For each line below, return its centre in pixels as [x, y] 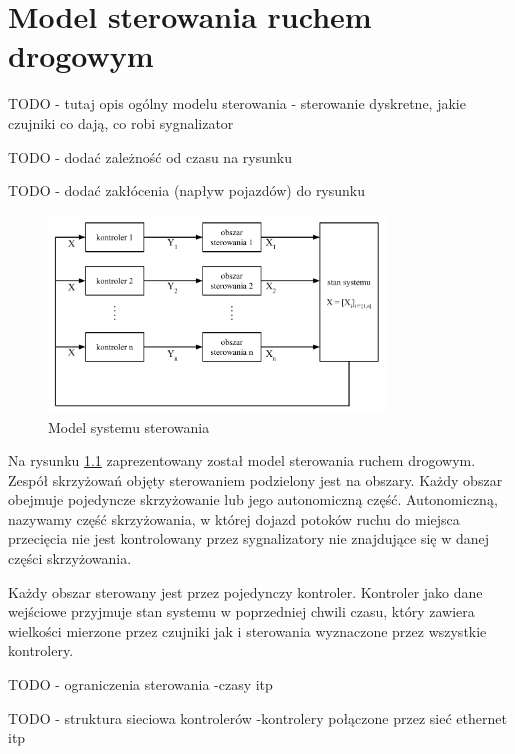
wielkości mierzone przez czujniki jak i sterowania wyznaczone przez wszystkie [247, 630]
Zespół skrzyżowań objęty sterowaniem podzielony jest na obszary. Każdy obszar [255, 479]
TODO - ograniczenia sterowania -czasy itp [140, 684]
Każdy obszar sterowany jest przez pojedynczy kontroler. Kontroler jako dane [245, 591]
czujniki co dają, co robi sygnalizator [121, 122]
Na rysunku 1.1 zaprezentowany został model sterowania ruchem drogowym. [242, 460]
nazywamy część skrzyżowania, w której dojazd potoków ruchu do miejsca [234, 518]
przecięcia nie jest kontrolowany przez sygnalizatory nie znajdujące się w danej [249, 538]
